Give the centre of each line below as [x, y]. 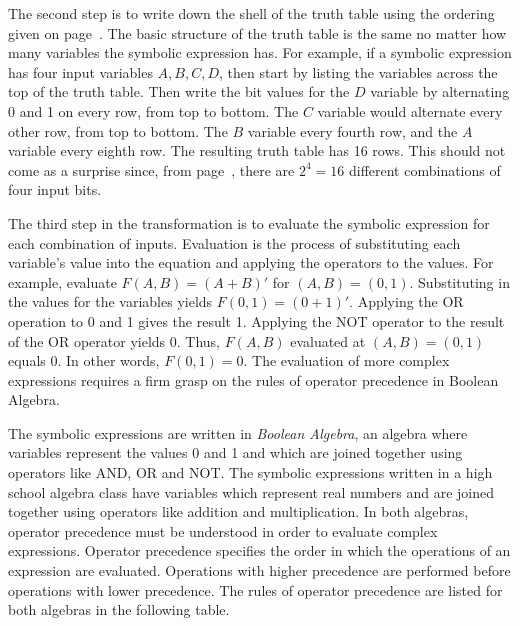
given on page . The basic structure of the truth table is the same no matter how [257, 32]
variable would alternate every [410, 110]
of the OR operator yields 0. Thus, [114, 340]
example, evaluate [62, 281]
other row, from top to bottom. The [118, 130]
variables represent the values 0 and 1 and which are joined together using [235, 452]
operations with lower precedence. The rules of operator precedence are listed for [255, 589]
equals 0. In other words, [84, 360]
